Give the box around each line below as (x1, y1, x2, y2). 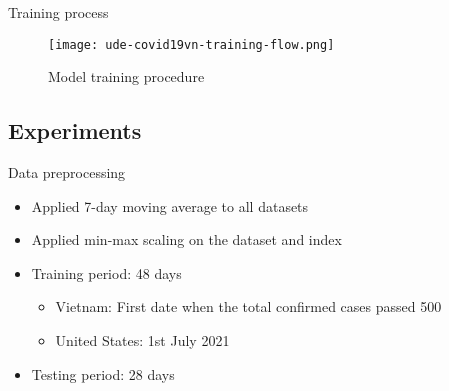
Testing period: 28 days (31, 363, 175, 384)
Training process (8, 2, 109, 22)
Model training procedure (48, 66, 205, 87)
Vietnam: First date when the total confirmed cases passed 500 (55, 296, 442, 317)
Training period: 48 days (31, 262, 182, 283)
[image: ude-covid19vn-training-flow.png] (48, 37, 335, 52)
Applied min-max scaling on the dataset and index (31, 229, 342, 250)
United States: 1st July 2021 (55, 330, 230, 351)
